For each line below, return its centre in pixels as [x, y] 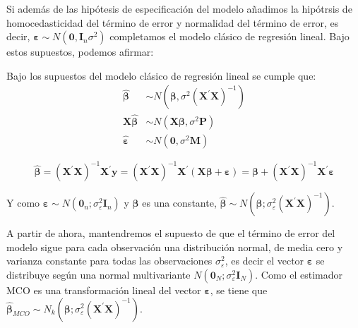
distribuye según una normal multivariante [99, 274]
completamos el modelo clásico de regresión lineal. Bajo [229, 36]
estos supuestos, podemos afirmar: [80, 52]
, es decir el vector [264, 261]
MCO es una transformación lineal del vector [104, 290]
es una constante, [179, 203]
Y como [23, 203]
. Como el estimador [299, 274]
